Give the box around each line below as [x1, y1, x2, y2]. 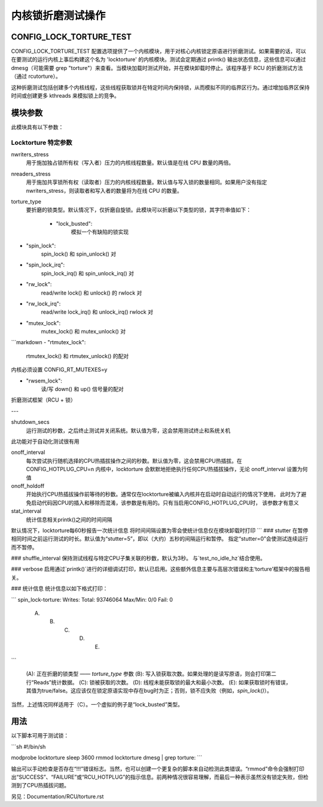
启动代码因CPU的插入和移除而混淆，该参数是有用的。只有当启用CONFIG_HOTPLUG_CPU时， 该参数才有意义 [31, 499, 299, 506]
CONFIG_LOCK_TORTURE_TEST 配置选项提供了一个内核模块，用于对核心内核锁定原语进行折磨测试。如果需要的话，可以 [11, 48, 306, 55]
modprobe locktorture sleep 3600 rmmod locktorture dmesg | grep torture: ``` [11, 754, 203, 762]
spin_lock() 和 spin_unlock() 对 [41, 250, 117, 257]
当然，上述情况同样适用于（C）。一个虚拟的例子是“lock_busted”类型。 [11, 700, 184, 708]
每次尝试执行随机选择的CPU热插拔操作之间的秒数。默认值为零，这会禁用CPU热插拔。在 [26, 457, 242, 464]
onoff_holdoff [11, 482, 45, 489]
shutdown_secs [11, 418, 50, 426]
